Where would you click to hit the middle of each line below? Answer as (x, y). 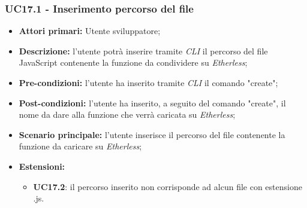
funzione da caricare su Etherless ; (80, 146)
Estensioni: (42, 166)
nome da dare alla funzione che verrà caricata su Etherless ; (127, 114)
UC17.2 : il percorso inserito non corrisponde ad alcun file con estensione (168, 186)
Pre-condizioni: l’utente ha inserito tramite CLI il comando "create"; (148, 82)
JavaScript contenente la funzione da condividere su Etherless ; (133, 62)
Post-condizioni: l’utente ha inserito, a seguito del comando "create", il (152, 103)
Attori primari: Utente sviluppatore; (90, 31)
